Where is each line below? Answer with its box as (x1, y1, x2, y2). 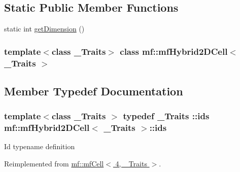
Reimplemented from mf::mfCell (4, 158, 104, 169)
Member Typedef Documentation (4, 83, 183, 98)
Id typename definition (4, 141, 75, 152)
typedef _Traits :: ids (123, 110, 210, 122)
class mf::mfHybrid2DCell (120, 45, 228, 57)
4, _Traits (115, 158, 147, 169)
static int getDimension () (4, 23, 85, 34)
